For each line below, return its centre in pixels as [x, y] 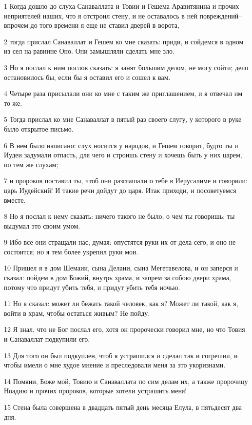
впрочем [16, 25]
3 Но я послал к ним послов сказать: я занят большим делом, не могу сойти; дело [126, 67]
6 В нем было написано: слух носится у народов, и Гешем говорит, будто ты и [121, 145]
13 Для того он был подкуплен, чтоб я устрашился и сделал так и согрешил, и [121, 355]
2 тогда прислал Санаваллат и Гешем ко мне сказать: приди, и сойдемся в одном [124, 41]
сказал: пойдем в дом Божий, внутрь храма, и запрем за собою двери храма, [117, 278]
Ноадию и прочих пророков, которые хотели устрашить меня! [96, 391]
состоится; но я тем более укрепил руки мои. [71, 251]
